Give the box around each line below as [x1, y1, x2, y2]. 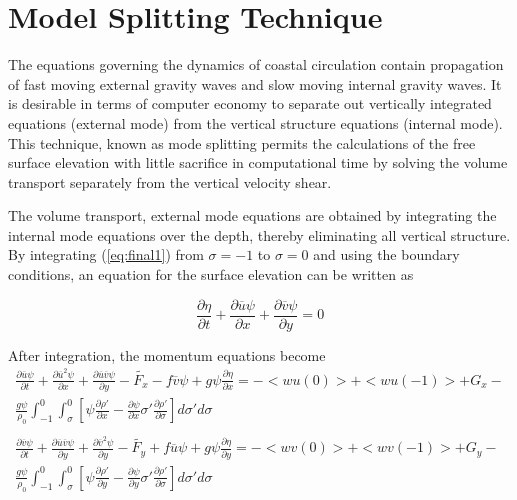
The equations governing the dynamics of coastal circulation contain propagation [8, 54, 504, 75]
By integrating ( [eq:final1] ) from [8, 244, 204, 265]
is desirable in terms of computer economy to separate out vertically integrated [8, 93, 492, 114]
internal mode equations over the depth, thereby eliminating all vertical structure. [8, 224, 511, 245]
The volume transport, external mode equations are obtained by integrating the [8, 205, 497, 226]
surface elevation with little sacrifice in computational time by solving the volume [8, 152, 508, 173]
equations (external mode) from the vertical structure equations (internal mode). [8, 112, 503, 133]
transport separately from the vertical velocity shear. [8, 171, 332, 192]
